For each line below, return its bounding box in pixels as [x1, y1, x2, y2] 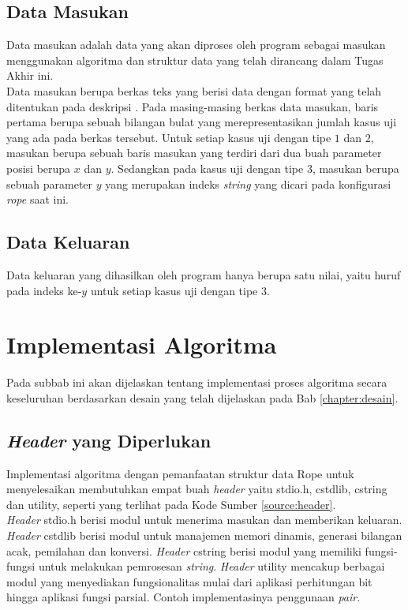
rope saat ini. [6, 191, 69, 208]
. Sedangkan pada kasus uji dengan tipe [110, 159, 304, 176]
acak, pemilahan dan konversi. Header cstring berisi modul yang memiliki [6, 542, 361, 559]
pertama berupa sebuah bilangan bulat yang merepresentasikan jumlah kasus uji [6, 114, 397, 130]
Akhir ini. [6, 67, 54, 84]
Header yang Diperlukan [6, 428, 211, 452]
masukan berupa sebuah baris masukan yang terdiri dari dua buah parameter [6, 144, 382, 161]
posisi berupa [6, 159, 71, 176]
